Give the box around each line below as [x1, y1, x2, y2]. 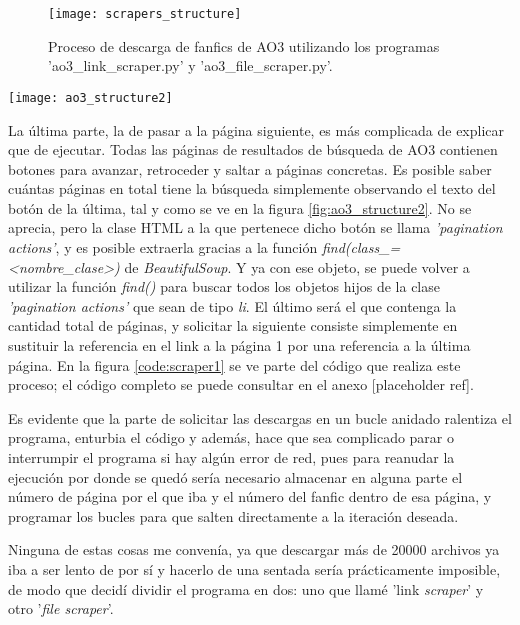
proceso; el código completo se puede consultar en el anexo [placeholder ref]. [8, 374, 474, 395]
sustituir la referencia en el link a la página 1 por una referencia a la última [8, 335, 471, 356]
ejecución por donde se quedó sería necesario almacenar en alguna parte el [8, 466, 463, 487]
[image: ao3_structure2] [8, 90, 173, 105]
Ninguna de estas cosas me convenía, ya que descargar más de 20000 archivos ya [8, 539, 500, 560]
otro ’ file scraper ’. [8, 598, 114, 619]
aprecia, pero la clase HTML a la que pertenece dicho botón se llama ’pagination [8, 217, 503, 238]
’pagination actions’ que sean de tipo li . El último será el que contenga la [8, 295, 457, 316]
